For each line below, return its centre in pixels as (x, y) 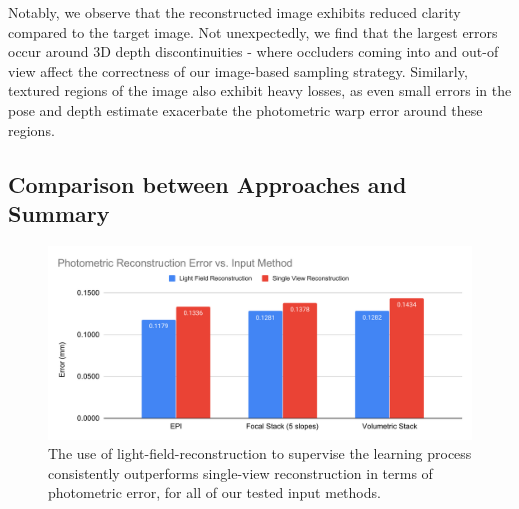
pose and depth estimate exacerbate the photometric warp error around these (245, 109)
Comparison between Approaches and (207, 183)
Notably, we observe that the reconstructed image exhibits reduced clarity (234, 12)
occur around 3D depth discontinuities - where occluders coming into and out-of (253, 51)
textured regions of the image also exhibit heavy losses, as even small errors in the (260, 90)
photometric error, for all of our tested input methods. (214, 492)
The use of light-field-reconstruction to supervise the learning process (260, 453)
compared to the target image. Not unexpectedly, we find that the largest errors (253, 31)
